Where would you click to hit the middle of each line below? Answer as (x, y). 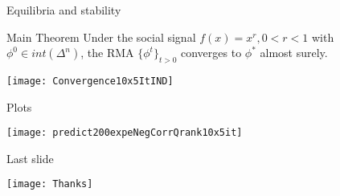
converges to (211, 53)
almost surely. (294, 53)
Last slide (30, 158)
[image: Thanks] (50, 184)
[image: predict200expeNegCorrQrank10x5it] (125, 133)
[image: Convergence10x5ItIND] (90, 81)
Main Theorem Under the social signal (101, 37)
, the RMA (107, 53)
